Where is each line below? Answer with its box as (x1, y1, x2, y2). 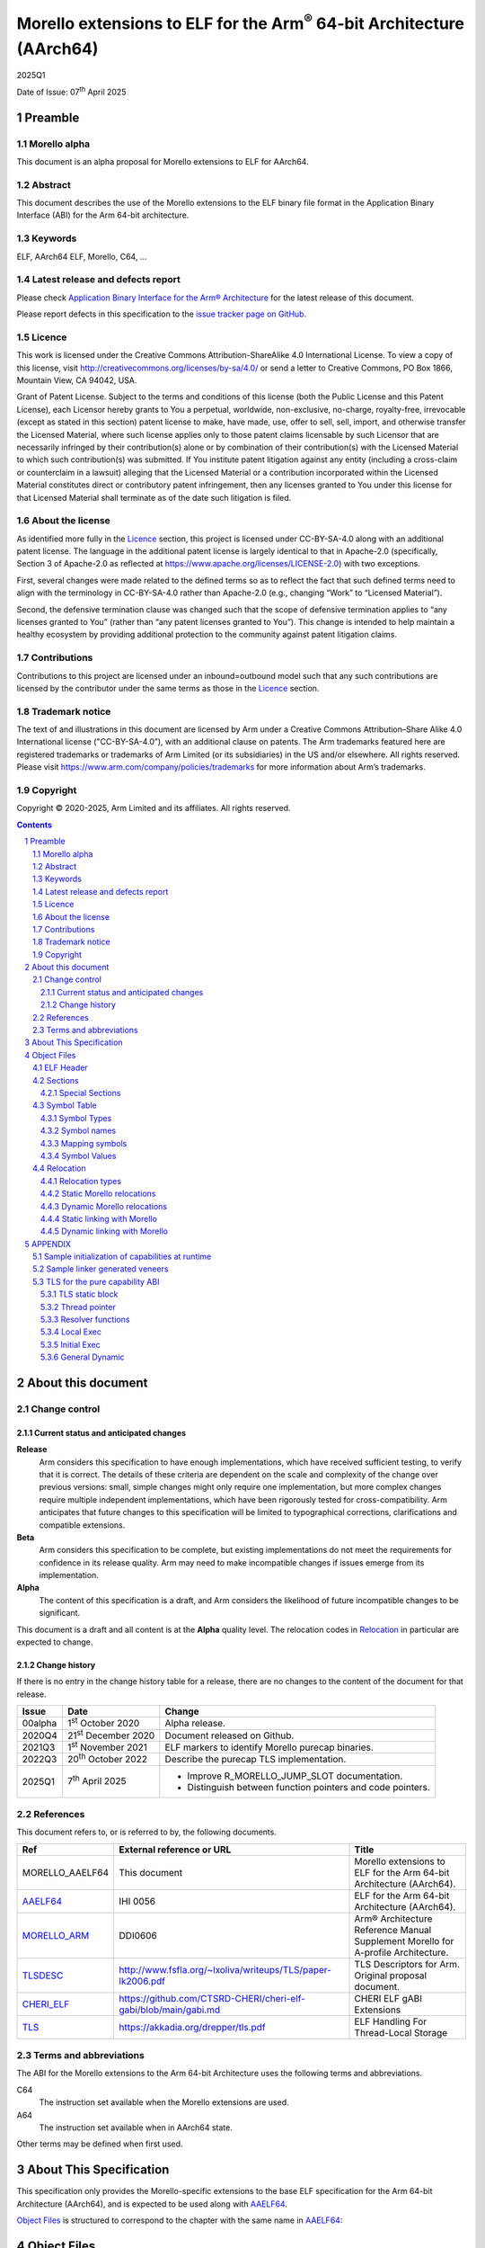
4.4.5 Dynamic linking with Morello (40, 1226, 168, 1236)
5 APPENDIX (24, 1238, 72, 1249)
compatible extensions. (39, 1520, 126, 1530)
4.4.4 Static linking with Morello (40, 1213, 157, 1224)
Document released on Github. (164, 1729, 295, 1742)
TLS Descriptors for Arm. (354, 1958, 460, 1970)
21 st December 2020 (67, 1727, 155, 1742)
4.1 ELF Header (32, 1062, 89, 1074)
